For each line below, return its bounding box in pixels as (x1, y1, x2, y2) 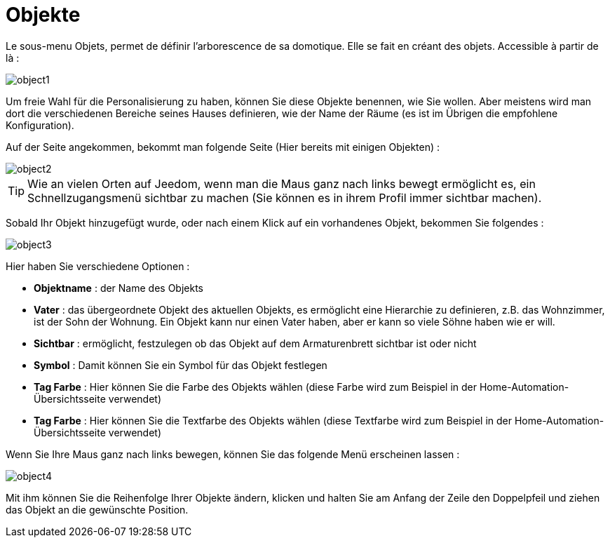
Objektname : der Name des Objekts (34, 281, 203, 294)
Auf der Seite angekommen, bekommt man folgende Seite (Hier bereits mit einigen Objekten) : (6, 140, 440, 153)
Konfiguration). (6, 119, 74, 131)
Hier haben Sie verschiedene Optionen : (6, 260, 190, 272)
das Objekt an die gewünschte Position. (6, 503, 189, 516)
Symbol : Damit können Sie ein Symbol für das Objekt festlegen (34, 358, 327, 371)
